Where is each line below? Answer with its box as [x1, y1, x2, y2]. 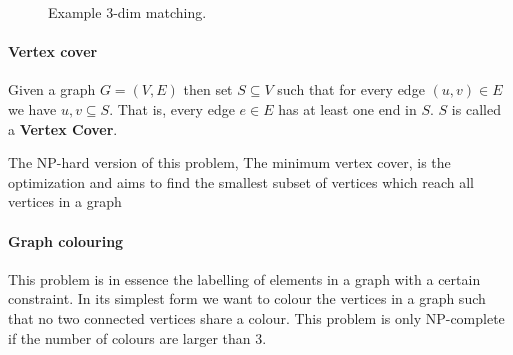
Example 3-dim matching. [48, 2, 207, 22]
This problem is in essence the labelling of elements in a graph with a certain [8, 268, 481, 289]
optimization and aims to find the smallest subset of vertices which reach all [8, 171, 475, 192]
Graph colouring [8, 230, 124, 251]
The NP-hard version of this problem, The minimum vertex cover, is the [8, 152, 451, 173]
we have [8, 98, 57, 119]
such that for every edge [277, 79, 425, 100]
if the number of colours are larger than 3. [8, 327, 267, 348]
